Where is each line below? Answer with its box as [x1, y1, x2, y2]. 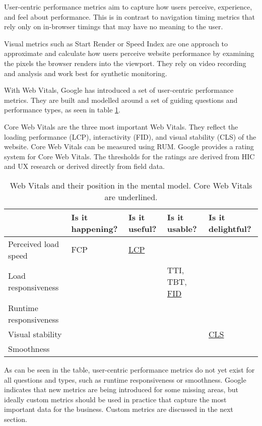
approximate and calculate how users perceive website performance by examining [4, 48, 254, 58]
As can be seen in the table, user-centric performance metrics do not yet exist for [4, 364, 255, 375]
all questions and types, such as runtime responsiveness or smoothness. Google [4, 374, 246, 385]
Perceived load [8, 237, 59, 250]
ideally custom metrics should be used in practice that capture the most [4, 394, 227, 404]
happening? [71, 222, 118, 234]
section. [4, 413, 27, 424]
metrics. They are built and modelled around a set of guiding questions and [4, 94, 238, 105]
